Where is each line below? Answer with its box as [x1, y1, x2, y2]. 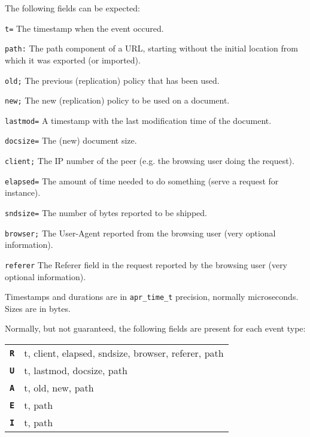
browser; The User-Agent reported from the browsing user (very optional [5, 226, 276, 239]
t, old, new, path [24, 381, 94, 395]
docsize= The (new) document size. [5, 134, 137, 147]
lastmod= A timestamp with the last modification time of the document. [5, 114, 272, 126]
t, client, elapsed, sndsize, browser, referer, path [24, 346, 224, 360]
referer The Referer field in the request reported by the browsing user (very [5, 258, 288, 271]
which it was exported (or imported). [5, 53, 141, 66]
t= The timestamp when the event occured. [5, 22, 164, 34]
